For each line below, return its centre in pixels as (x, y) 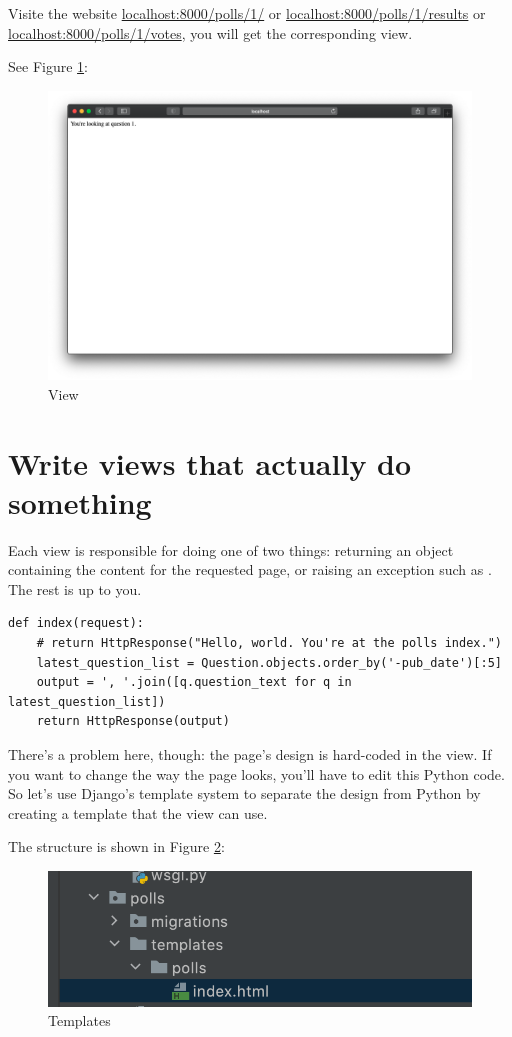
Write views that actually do (210, 462)
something (80, 501)
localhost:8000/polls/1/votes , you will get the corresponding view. (210, 32)
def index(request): (76, 623)
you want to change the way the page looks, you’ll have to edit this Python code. (256, 773)
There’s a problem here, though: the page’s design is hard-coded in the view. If (250, 754)
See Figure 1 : (48, 66)
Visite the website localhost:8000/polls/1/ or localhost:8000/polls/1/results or (247, 13)
